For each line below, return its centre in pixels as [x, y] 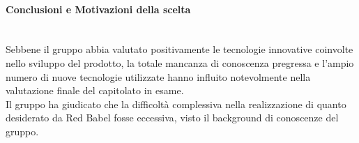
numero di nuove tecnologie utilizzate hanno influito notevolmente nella [158, 76]
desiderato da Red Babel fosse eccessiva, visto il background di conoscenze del [172, 118]
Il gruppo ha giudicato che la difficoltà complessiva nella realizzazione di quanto [176, 104]
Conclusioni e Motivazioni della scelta [98, 9]
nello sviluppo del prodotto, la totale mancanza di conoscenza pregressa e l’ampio [180, 62]
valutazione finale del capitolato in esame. [95, 90]
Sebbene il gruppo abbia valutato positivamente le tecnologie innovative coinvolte [179, 49]
